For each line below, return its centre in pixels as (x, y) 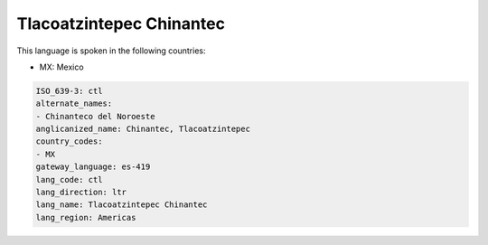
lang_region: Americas (86, 217)
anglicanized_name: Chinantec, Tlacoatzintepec (143, 129)
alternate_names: (74, 104)
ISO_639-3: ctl (69, 91)
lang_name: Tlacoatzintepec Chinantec (122, 205)
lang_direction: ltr (81, 193)
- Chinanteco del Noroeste (95, 116)
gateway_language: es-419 (93, 167)
